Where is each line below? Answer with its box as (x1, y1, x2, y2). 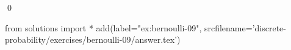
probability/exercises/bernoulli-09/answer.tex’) (5, 33, 181, 46)
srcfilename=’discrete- (204, 21, 286, 34)
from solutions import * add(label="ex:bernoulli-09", (5, 21, 202, 34)
